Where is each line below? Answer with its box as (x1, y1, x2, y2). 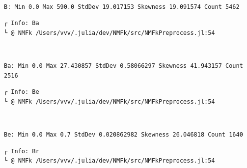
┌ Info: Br (4, 147, 39, 155)
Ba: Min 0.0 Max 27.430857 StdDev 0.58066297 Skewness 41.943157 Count (4, 62, 243, 69)
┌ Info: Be (4, 88, 39, 96)
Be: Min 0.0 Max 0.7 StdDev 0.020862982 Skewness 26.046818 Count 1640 (4, 131, 243, 138)
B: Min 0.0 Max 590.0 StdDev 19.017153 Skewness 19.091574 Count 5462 (4, 3, 240, 10)
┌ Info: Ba (4, 20, 39, 27)
